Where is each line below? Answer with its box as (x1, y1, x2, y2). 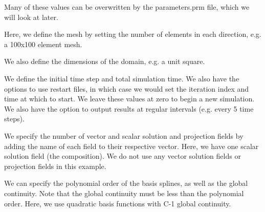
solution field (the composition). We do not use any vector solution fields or (4, 151, 241, 161)
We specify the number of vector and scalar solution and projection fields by (4, 130, 244, 141)
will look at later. (4, 11, 58, 22)
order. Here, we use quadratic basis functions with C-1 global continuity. (4, 198, 231, 208)
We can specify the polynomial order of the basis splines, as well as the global (4, 178, 248, 188)
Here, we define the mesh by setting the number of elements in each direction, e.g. (4, 29, 261, 39)
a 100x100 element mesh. (4, 38, 82, 49)
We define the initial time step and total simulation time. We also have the (4, 73, 239, 83)
